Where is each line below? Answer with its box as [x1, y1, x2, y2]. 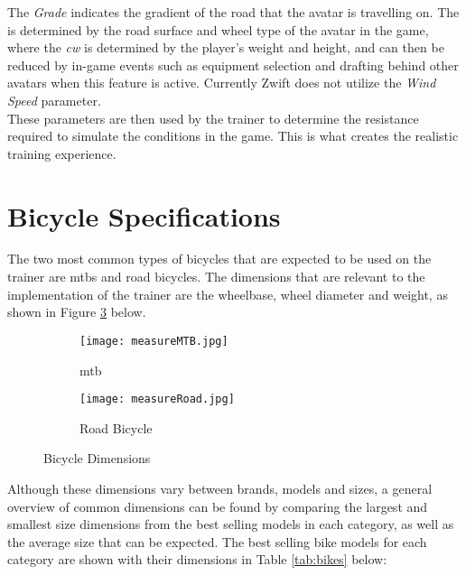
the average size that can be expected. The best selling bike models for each [7, 532, 427, 551]
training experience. [7, 144, 116, 162]
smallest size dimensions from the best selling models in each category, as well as [7, 515, 454, 533]
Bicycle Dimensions [43, 449, 151, 468]
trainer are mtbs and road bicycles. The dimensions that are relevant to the [7, 267, 425, 286]
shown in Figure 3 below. [7, 302, 146, 321]
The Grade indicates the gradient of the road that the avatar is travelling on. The [7, 3, 460, 21]
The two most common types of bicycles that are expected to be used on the [7, 249, 432, 268]
